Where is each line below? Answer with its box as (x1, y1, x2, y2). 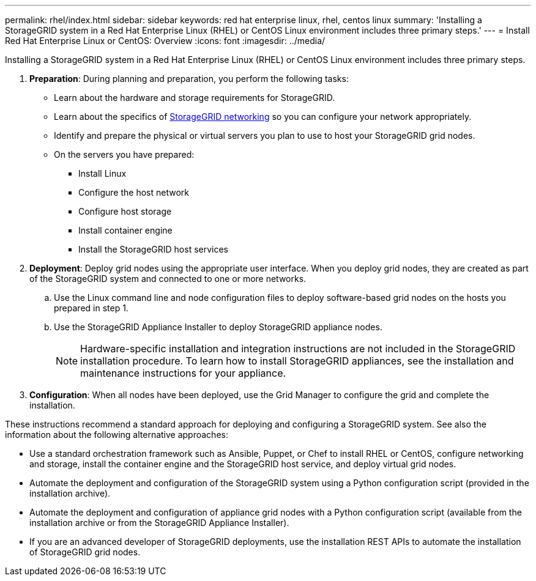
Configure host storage (78, 206, 172, 216)
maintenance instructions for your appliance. (80, 367, 286, 379)
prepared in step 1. (54, 303, 128, 313)
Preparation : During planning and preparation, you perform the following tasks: (29, 73, 349, 84)
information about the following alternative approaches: (5, 429, 228, 440)
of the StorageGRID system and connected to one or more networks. (29, 273, 307, 284)
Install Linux (78, 168, 127, 179)
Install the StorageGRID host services (78, 244, 228, 254)
